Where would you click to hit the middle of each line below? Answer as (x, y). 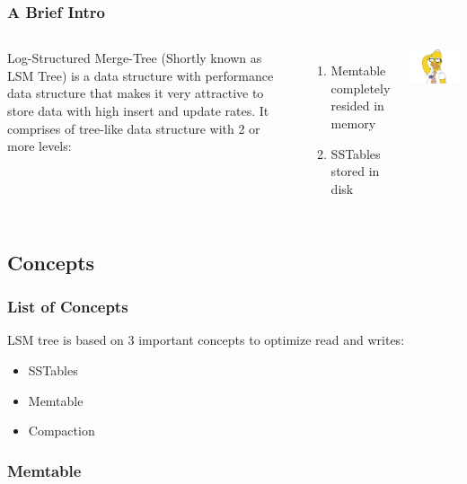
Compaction (62, 431)
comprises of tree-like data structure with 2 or (134, 128)
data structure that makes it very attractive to (136, 93)
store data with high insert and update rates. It (138, 110)
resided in (357, 106)
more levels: (40, 146)
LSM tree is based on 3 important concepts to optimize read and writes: (206, 340)
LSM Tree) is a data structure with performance (141, 75)
